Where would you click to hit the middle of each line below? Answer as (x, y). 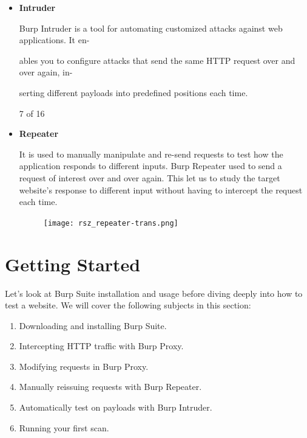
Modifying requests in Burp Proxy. (84, 366)
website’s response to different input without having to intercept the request (161, 189)
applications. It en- (54, 40)
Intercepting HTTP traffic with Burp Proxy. (101, 346)
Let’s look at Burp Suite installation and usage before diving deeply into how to (154, 293)
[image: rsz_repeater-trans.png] (111, 223)
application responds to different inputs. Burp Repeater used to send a (150, 166)
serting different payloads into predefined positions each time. (133, 92)
